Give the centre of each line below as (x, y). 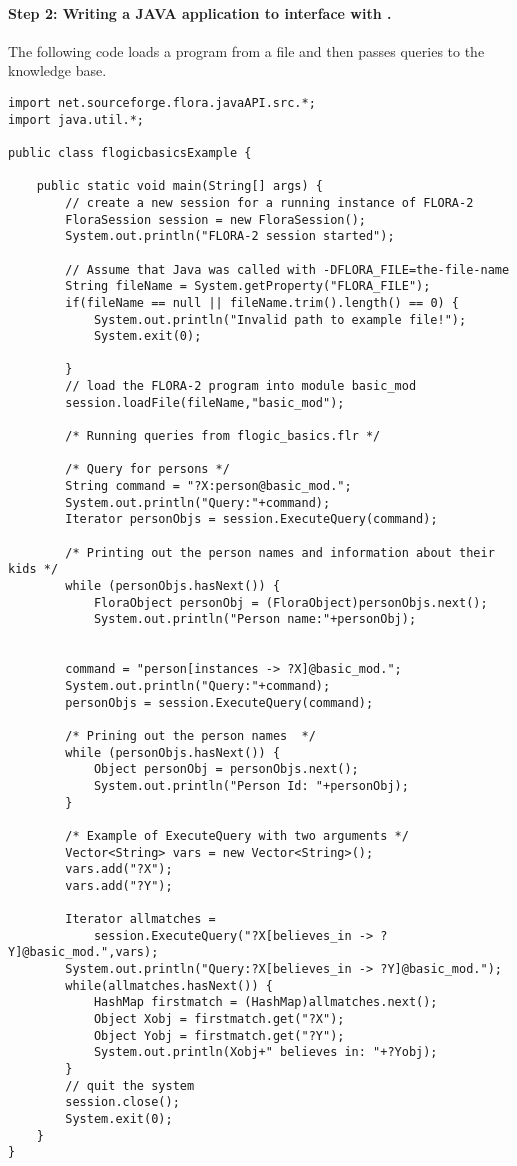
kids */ (33, 569)
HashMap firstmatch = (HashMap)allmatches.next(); (265, 1002)
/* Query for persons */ (147, 469)
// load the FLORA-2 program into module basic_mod (241, 386)
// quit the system (130, 1085)
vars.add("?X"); (119, 869)
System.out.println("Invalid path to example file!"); (280, 319)
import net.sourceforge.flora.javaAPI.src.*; (162, 102)
